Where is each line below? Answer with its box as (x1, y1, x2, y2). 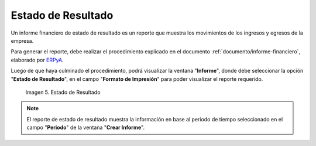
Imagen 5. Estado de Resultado (25, 89, 101, 96)
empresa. (11, 37, 34, 44)
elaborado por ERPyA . (11, 56, 64, 63)
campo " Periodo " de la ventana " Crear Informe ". (26, 124, 145, 131)
